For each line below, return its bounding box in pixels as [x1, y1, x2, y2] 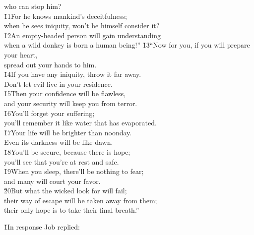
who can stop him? [4, 1, 62, 11]
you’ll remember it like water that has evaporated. [4, 117, 157, 128]
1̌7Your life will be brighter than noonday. [4, 127, 132, 137]
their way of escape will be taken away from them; [4, 195, 157, 205]
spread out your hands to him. [4, 59, 97, 69]
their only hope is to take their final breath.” [4, 205, 139, 215]
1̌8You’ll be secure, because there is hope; [4, 146, 130, 157]
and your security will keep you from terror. [4, 98, 137, 108]
